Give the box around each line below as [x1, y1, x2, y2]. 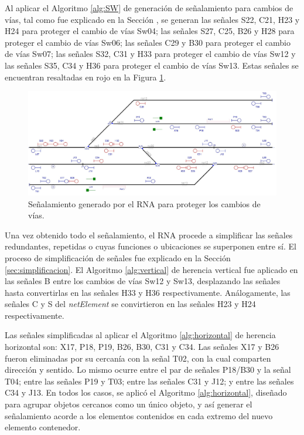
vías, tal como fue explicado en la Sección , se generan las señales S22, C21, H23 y [5, 13, 300, 25]
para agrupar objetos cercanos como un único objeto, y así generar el [5, 398, 252, 410]
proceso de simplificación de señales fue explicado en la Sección [5, 251, 231, 264]
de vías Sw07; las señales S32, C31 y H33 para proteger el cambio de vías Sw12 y [5, 48, 296, 60]
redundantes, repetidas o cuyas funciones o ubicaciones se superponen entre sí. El [5, 240, 296, 252]
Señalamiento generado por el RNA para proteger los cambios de [28, 197, 261, 210]
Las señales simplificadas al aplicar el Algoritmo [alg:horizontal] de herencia [5, 329, 276, 341]
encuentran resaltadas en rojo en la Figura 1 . [5, 70, 166, 83]
